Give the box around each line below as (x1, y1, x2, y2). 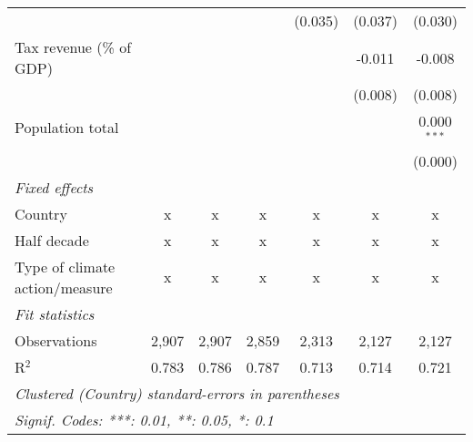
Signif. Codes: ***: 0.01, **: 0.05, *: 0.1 (15, 408, 274, 430)
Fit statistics (15, 303, 95, 324)
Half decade (15, 229, 89, 251)
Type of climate (15, 255, 116, 277)
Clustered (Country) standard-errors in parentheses (15, 382, 339, 404)
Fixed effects (15, 176, 94, 198)
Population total (15, 117, 119, 139)
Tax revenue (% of (15, 36, 132, 57)
